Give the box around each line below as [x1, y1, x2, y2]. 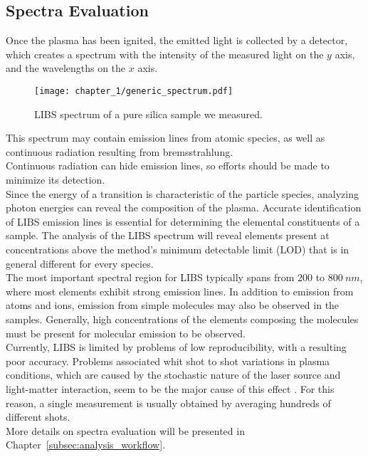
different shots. [6, 409, 70, 424]
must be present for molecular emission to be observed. [6, 325, 246, 340]
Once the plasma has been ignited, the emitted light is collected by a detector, [6, 33, 348, 48]
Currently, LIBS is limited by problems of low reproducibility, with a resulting [6, 340, 347, 354]
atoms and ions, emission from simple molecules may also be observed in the [6, 298, 340, 312]
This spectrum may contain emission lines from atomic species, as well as [6, 130, 325, 145]
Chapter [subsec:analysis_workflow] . [6, 437, 166, 452]
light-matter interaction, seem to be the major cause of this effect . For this [6, 381, 335, 396]
